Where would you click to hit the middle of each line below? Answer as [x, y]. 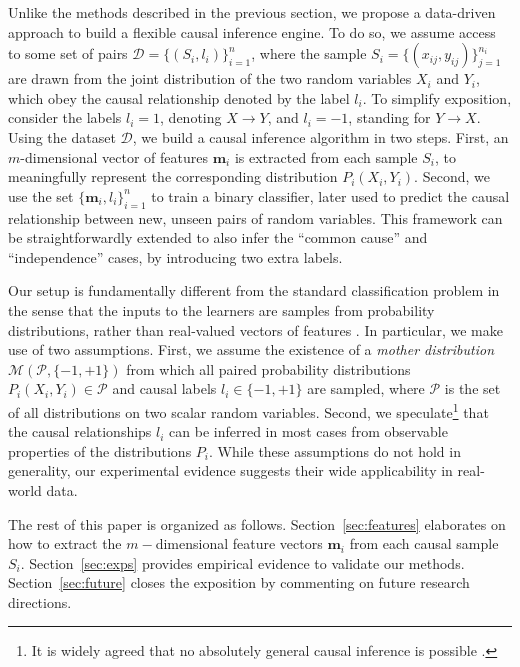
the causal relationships [80, 431]
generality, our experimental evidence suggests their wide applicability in [230, 470]
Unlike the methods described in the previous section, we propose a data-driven [252, 12]
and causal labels [164, 388]
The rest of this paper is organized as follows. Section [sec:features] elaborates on [257, 523]
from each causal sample [424, 543]
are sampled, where [366, 388]
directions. [40, 601]
